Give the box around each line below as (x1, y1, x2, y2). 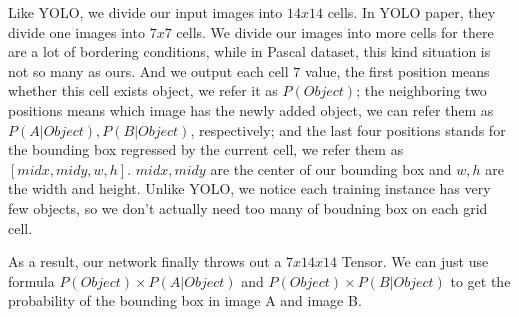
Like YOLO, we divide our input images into (8, 2, 283, 22)
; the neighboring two (356, 80, 487, 101)
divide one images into (8, 21, 145, 42)
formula (8, 270, 55, 291)
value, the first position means (304, 60, 490, 81)
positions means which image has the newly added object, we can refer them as (8, 99, 494, 120)
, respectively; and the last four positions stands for (190, 119, 506, 140)
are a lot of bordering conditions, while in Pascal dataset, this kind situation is (8, 41, 491, 62)
